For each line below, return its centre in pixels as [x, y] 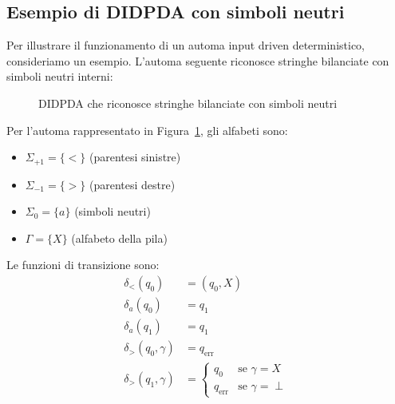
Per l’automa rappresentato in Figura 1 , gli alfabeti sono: [147, 130]
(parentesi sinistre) [135, 157]
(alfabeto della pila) [119, 238]
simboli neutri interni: [60, 76]
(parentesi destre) [132, 184]
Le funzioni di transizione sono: [83, 265]
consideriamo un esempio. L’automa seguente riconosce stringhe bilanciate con [198, 60]
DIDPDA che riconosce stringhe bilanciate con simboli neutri [188, 103]
